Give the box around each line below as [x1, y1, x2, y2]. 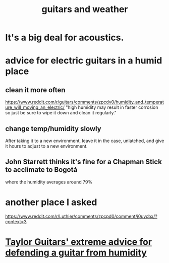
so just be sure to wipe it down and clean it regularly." [5, 110, 117, 116]
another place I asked [5, 196, 97, 208]
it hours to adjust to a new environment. [5, 143, 88, 149]
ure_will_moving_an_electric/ [5, 104, 65, 110]
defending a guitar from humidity [5, 247, 147, 258]
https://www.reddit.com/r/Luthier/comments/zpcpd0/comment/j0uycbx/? [5, 213, 157, 219]
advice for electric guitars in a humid [5, 55, 162, 67]
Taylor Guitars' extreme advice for [5, 236, 152, 247]
